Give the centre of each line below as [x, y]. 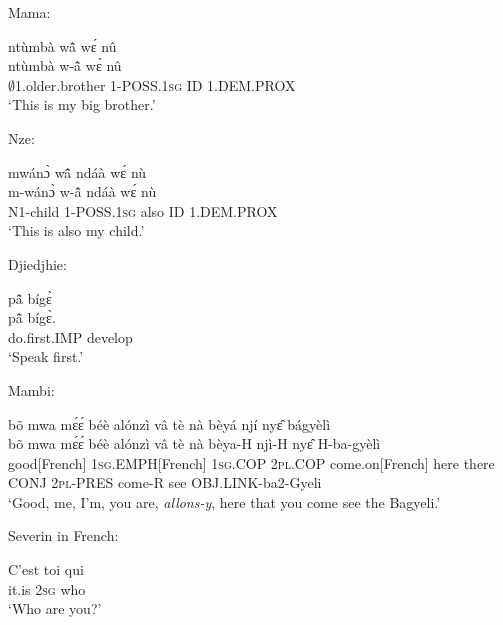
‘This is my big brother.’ [82, 104]
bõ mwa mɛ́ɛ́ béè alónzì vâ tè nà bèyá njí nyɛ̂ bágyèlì [169, 423]
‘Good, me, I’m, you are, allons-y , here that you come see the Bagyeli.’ [224, 501]
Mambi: [31, 389]
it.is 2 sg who [47, 588]
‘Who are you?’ [55, 608]
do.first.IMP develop [70, 336]
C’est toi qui [46, 569]
